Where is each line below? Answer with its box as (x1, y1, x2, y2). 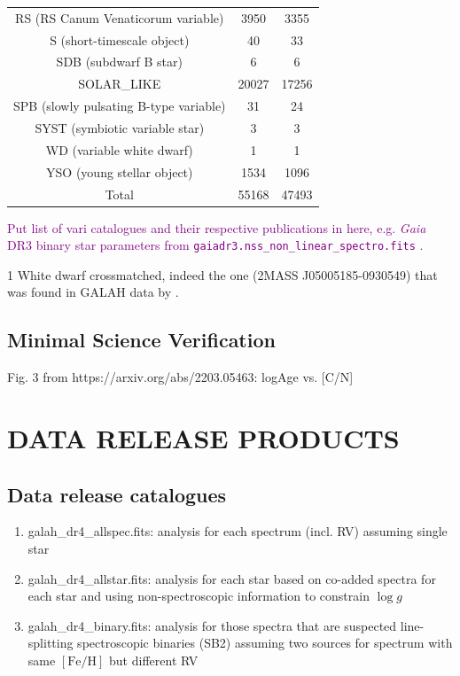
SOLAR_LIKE (78, 74, 161, 93)
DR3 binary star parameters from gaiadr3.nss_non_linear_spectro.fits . (7, 236, 424, 254)
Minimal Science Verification (7, 326, 276, 354)
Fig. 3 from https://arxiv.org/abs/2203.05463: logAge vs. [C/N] (7, 368, 354, 386)
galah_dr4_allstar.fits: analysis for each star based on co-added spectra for (27, 569, 436, 587)
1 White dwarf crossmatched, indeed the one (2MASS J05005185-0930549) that (7, 265, 438, 284)
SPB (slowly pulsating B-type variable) (13, 97, 226, 115)
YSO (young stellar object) (46, 162, 193, 181)
